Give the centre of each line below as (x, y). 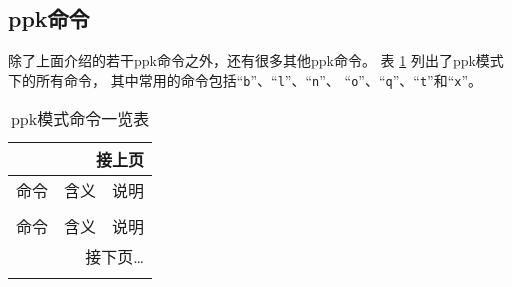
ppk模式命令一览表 (80, 119)
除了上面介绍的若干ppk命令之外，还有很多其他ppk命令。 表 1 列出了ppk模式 (256, 60)
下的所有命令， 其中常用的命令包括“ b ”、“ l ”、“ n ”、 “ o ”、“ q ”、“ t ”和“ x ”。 (245, 79)
